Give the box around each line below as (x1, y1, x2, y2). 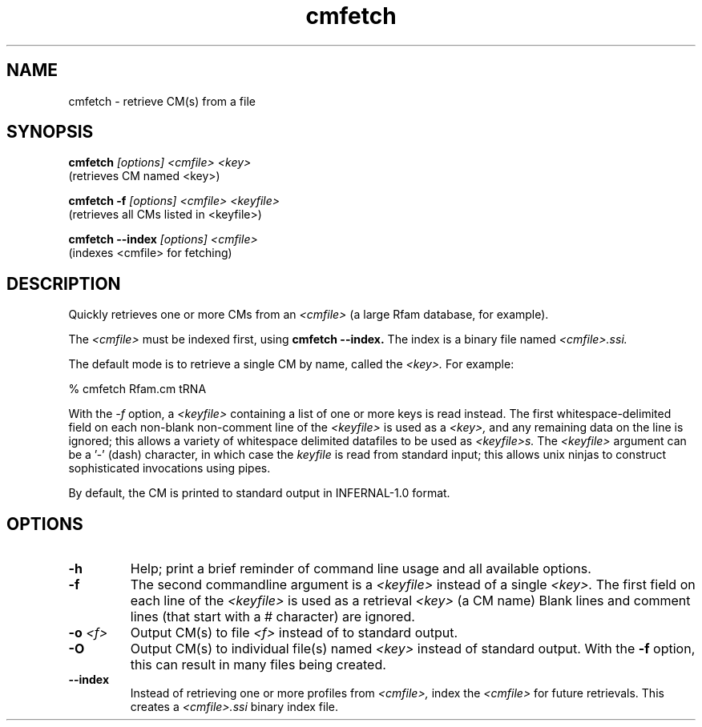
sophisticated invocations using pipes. (68, 461, 271, 476)
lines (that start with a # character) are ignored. (130, 609, 415, 625)
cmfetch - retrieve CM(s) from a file (68, 94, 256, 108)
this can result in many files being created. (130, 657, 386, 673)
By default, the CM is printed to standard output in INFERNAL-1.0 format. (68, 486, 450, 500)
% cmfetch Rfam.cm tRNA (68, 382, 207, 396)
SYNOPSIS (6, 122, 94, 143)
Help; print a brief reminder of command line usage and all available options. (130, 560, 591, 577)
